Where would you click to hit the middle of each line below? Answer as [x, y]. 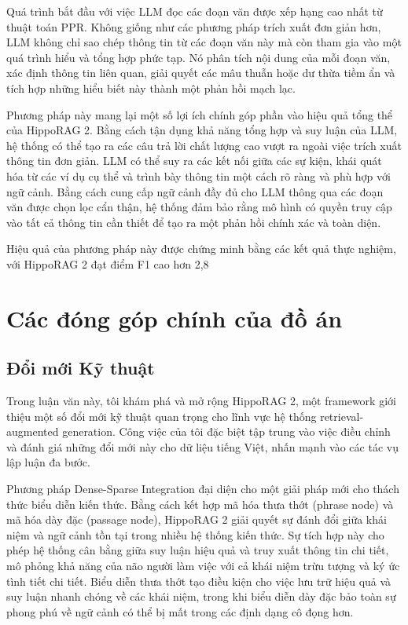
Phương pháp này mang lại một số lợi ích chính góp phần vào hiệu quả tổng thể [200, 114]
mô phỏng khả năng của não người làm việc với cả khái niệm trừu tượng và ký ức [203, 566]
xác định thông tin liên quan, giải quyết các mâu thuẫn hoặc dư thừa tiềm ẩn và [201, 73]
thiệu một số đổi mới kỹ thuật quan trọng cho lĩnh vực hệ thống [162, 416]
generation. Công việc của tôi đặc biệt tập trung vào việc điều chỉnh [226, 431]
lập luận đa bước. [48, 462]
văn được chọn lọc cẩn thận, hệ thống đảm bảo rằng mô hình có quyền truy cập [199, 207]
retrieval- [342, 416]
